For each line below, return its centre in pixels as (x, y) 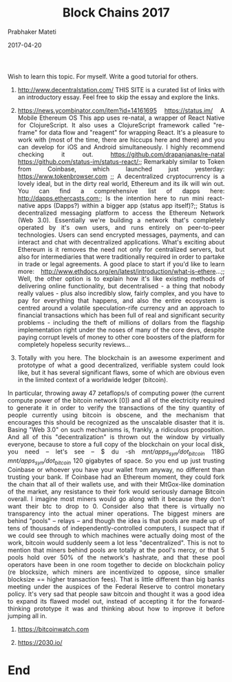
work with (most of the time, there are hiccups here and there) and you (121, 140)
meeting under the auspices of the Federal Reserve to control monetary (116, 586)
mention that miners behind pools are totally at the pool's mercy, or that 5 (116, 550)
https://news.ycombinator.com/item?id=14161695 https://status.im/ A (121, 110)
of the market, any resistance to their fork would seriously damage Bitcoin (116, 491)
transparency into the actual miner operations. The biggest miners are (116, 513)
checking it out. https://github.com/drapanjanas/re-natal (121, 154)
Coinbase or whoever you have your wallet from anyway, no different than (116, 469)
